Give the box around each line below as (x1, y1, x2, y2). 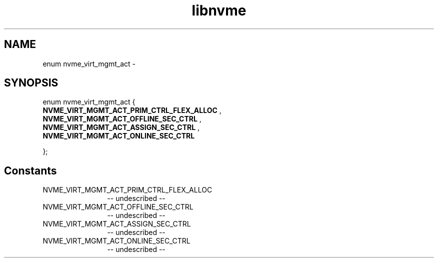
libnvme (191, 2, 246, 19)
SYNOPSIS (4, 76, 58, 89)
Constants (4, 164, 57, 177)
